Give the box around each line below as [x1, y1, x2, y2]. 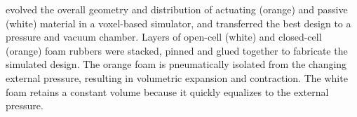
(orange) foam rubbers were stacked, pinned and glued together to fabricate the [6, 43, 348, 57]
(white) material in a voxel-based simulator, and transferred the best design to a [6, 15, 351, 30]
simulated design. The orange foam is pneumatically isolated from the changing [6, 57, 347, 71]
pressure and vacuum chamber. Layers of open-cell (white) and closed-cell [6, 29, 322, 44]
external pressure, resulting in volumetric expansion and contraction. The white [6, 70, 348, 85]
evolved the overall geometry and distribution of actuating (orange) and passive [6, 2, 348, 16]
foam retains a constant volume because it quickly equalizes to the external [6, 84, 329, 99]
